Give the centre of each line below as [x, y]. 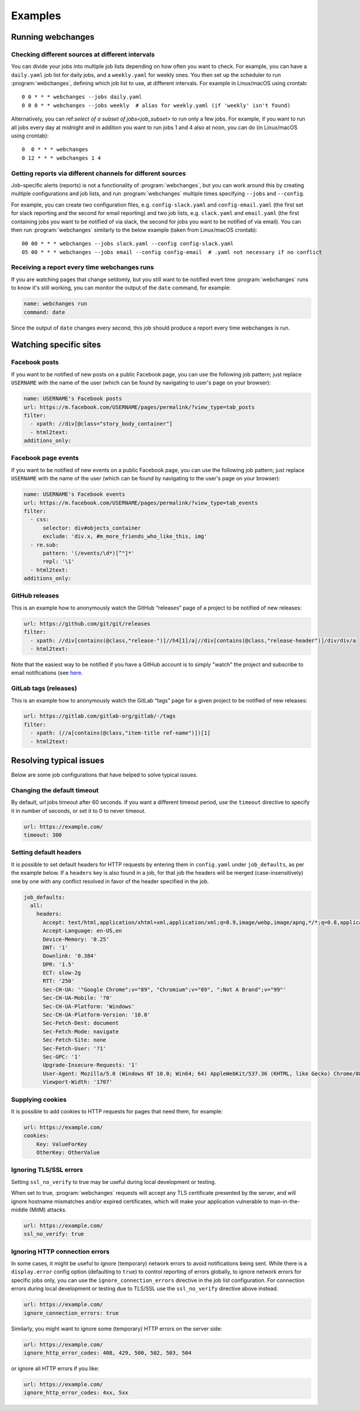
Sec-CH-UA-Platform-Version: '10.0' [97, 1015]
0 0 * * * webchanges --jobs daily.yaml [82, 97]
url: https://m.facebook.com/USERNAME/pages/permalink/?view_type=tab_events [141, 503]
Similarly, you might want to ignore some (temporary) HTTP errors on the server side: [117, 1328]
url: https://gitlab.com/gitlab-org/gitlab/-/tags [100, 716]
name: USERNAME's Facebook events [74, 494]
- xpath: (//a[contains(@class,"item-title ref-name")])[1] [120, 733]
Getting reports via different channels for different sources [98, 173]
